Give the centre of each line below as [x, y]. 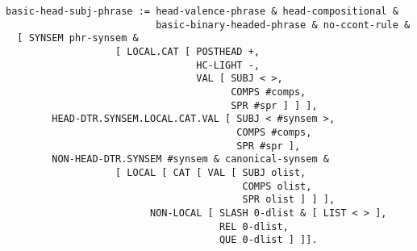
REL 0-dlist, [254, 226]
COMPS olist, [277, 186]
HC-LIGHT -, [228, 65]
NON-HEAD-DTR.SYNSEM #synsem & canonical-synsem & [190, 159]
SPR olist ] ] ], [289, 200]
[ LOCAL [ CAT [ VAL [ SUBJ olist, [211, 172]
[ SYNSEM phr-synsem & [78, 38]
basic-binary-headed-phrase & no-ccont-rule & [283, 25]
